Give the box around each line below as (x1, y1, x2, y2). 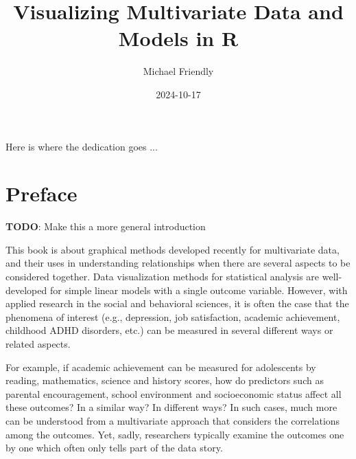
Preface (5, 179, 78, 208)
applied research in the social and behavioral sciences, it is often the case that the (5, 296, 349, 311)
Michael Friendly (143, 64, 214, 78)
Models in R (118, 24, 239, 52)
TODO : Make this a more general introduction (5, 219, 206, 234)
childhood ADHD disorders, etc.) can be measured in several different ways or (5, 323, 333, 337)
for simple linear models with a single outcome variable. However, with (49, 282, 348, 297)
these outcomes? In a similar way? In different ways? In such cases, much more (5, 400, 337, 414)
